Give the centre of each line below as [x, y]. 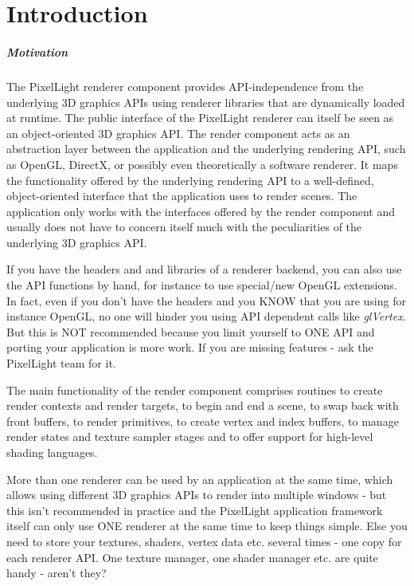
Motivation [37, 51]
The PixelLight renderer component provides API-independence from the [185, 86]
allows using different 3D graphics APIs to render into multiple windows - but [197, 495]
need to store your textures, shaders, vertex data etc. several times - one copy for [204, 541]
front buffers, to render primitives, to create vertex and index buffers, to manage [203, 421]
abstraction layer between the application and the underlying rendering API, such [206, 149]
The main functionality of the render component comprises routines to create [195, 389]
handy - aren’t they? [57, 573]
